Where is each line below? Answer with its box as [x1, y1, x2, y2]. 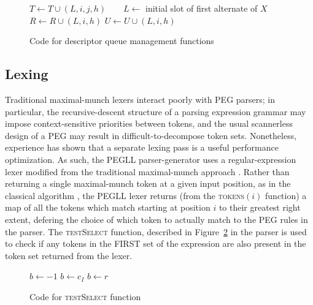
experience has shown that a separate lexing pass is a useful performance [5, 141, 279, 154]
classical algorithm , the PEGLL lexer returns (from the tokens [5, 189, 245, 201]
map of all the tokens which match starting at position [5, 201, 211, 214]
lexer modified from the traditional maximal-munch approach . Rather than [5, 165, 290, 178]
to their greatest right [218, 201, 301, 214]
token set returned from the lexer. [5, 249, 133, 262]
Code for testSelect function [29, 290, 141, 303]
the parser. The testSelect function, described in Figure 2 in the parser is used [5, 225, 307, 238]
